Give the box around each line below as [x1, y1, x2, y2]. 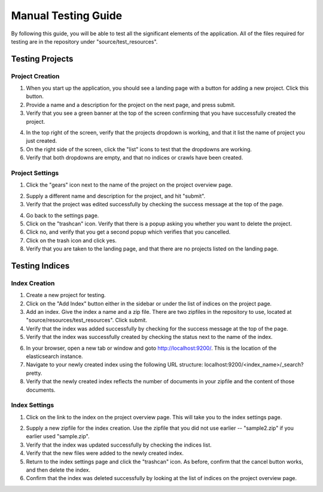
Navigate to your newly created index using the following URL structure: [26, 361, 203, 368]
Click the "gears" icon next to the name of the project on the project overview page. [26, 181, 233, 188]
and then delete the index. [26, 466, 91, 473]
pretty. [26, 369, 42, 377]
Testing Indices [11, 261, 70, 271]
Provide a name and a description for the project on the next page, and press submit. [26, 101, 236, 108]
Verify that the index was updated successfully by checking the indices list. [26, 441, 212, 448]
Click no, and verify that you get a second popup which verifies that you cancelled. [26, 228, 231, 236]
